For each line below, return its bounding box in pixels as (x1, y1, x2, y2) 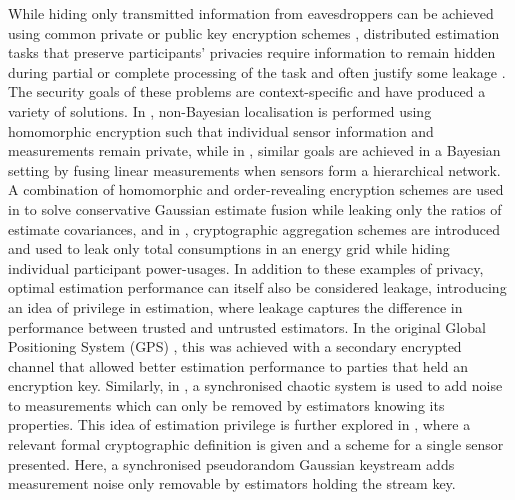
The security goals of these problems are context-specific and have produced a (8, 81, 486, 102)
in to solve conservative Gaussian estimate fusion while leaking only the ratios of (8, 198, 502, 219)
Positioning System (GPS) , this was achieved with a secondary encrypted (8, 336, 462, 357)
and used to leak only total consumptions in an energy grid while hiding (8, 238, 450, 259)
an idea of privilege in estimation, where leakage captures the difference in (8, 296, 463, 317)
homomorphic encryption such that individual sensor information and (8, 120, 434, 141)
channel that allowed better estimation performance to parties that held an (8, 355, 468, 376)
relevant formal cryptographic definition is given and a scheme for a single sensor (8, 434, 504, 455)
